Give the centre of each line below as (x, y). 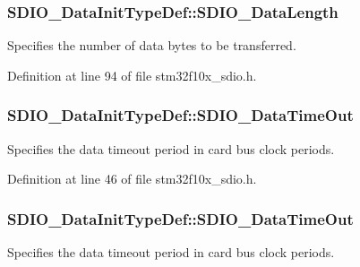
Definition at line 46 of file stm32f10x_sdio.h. (132, 179)
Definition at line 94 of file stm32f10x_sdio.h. (132, 75)
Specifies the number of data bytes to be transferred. (152, 45)
